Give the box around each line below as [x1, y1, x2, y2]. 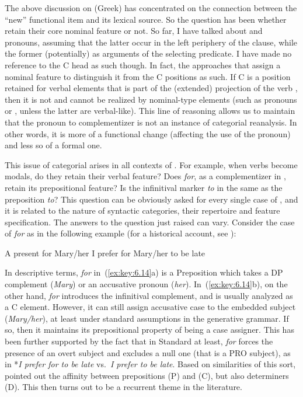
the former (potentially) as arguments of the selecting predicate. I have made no [5, 47, 292, 60]
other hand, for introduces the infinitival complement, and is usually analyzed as [5, 289, 293, 301]
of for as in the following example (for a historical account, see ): [5, 227, 236, 239]
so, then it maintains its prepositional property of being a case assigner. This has [5, 323, 294, 336]
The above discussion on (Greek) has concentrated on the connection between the [5, 2, 297, 13]
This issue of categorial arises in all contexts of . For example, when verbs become [5, 158, 298, 170]
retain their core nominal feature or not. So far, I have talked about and [5, 25, 263, 37]
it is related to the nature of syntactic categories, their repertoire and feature [5, 204, 280, 217]
